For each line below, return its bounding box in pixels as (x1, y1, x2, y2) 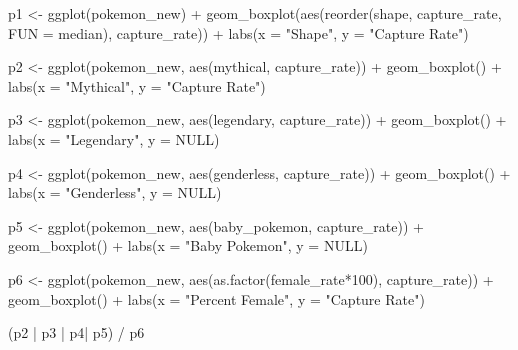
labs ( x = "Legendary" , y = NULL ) (8, 128, 220, 149)
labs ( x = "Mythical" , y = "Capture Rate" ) (8, 75, 266, 96)
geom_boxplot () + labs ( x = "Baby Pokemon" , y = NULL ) (8, 235, 368, 256)
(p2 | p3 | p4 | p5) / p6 (8, 322, 145, 343)
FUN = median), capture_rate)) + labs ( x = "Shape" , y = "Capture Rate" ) (8, 22, 469, 43)
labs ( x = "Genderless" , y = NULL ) (8, 182, 222, 203)
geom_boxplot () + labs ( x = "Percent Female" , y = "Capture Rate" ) (8, 288, 425, 309)
